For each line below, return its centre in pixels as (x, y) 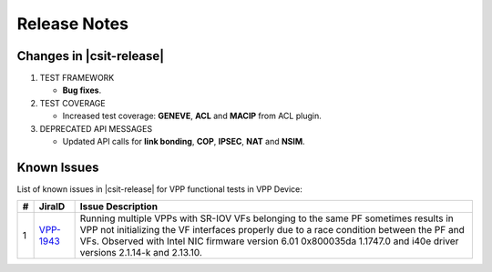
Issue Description (119, 207)
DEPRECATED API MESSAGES (96, 128)
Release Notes (73, 24)
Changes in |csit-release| (91, 56)
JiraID (52, 207)
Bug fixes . (82, 90)
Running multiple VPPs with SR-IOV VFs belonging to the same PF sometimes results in (267, 218)
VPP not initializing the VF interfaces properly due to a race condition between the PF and (272, 230)
